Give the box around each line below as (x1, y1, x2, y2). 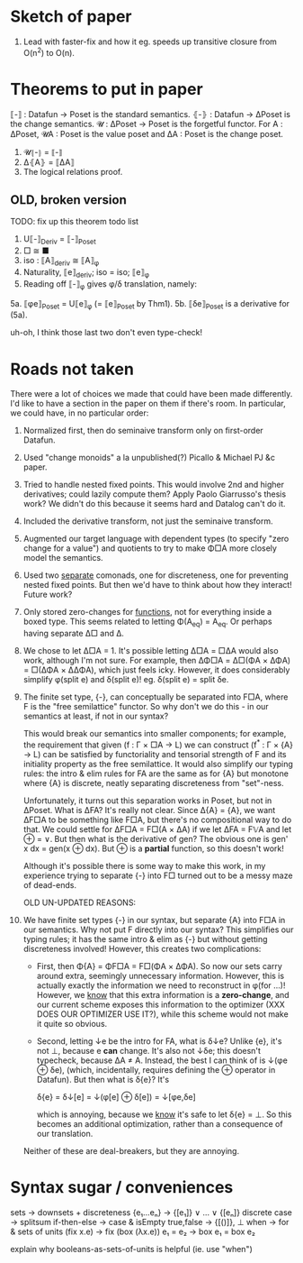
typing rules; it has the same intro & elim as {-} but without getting (22, 933, 268, 944)
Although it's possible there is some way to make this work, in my (22, 860, 266, 871)
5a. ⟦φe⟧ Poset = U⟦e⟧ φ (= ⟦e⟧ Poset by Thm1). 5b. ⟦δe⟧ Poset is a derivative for (10, 297, 290, 311)
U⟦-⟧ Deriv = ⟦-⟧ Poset (22, 233, 97, 247)
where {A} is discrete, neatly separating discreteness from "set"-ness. (22, 777, 284, 788)
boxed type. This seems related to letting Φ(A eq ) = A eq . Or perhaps (22, 616, 272, 629)
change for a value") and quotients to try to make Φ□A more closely (22, 543, 278, 554)
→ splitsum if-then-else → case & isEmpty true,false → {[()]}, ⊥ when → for (10, 1216, 290, 1227)
